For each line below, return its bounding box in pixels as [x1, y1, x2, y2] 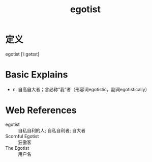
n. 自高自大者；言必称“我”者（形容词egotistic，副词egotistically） [12, 86, 150, 92]
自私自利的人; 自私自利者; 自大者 [18, 127, 86, 133]
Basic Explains [5, 69, 68, 80]
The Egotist [5, 145, 29, 151]
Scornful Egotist [5, 133, 39, 139]
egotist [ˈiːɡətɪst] [5, 51, 40, 57]
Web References [5, 104, 77, 116]
